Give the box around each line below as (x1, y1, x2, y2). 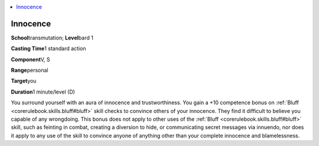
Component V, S (11, 56, 50, 63)
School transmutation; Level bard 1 (11, 34, 94, 41)
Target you (11, 77, 37, 85)
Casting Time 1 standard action (11, 45, 86, 52)
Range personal (11, 67, 48, 74)
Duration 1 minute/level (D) (11, 88, 75, 95)
